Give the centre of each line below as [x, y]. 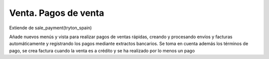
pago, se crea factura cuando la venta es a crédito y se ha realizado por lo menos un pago [102, 51]
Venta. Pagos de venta [57, 13]
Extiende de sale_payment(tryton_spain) [51, 28]
